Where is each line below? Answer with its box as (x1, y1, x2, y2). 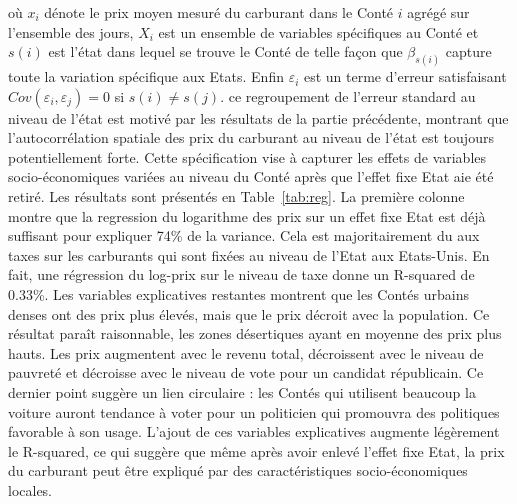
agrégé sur (407, 2, 470, 22)
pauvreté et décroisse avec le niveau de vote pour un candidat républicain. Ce (8, 362, 484, 383)
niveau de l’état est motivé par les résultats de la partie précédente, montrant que (8, 107, 509, 128)
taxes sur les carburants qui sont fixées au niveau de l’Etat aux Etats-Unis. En (8, 244, 490, 265)
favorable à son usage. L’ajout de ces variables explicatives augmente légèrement (8, 421, 500, 442)
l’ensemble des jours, (8, 21, 134, 42)
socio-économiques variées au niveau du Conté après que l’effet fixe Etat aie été (8, 166, 494, 187)
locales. (8, 479, 53, 500)
